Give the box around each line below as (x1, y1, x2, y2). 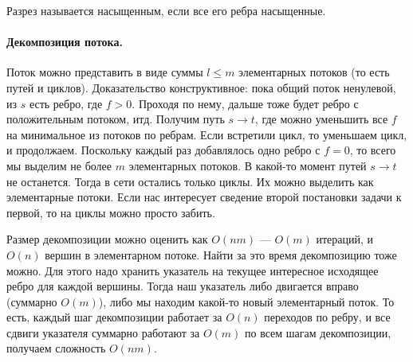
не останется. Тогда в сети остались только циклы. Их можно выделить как (6, 173, 374, 189)
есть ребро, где (29, 95, 103, 111)
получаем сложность (6, 340, 106, 356)
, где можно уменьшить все (254, 111, 388, 127)
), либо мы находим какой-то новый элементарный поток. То (98, 293, 395, 309)
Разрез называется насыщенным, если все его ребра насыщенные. (6, 2, 326, 18)
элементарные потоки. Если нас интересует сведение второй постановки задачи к (6, 189, 402, 205)
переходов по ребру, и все (264, 309, 391, 325)
